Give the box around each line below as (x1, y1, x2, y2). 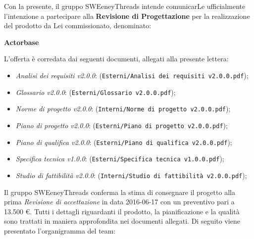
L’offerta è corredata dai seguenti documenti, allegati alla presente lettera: (4, 53, 229, 64)
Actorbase (4, 37, 39, 47)
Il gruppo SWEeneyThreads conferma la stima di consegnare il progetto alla (4, 187, 235, 197)
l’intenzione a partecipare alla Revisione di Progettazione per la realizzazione (4, 10, 250, 21)
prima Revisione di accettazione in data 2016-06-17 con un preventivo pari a (4, 196, 235, 207)
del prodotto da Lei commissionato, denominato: (4, 20, 152, 31)
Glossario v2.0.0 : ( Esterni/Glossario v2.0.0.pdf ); (15, 87, 176, 97)
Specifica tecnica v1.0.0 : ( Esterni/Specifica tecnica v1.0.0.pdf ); (15, 153, 224, 164)
